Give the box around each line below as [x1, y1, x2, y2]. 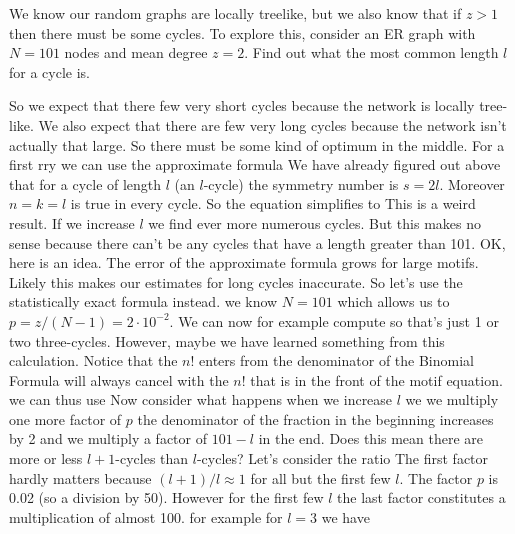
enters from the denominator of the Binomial [199, 350, 474, 371]
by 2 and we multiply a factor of [9, 428, 207, 449]
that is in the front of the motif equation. [250, 369, 503, 390]
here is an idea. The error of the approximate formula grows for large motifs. [9, 252, 479, 273]
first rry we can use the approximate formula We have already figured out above [9, 154, 501, 175]
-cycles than [115, 448, 189, 469]
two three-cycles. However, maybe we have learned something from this [9, 330, 445, 351]
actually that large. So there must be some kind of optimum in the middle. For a [9, 134, 505, 155]
